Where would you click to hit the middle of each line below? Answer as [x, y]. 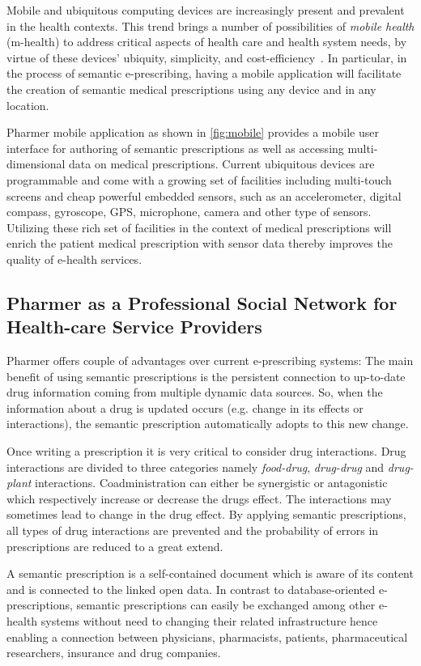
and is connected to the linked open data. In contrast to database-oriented [191, 589]
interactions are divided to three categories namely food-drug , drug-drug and [196, 467]
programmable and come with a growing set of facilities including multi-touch [199, 179]
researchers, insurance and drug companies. [114, 653]
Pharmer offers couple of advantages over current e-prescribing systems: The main [210, 361]
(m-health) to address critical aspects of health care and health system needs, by [207, 42]
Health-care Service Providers [134, 327]
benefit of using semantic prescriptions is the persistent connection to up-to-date [206, 376]
